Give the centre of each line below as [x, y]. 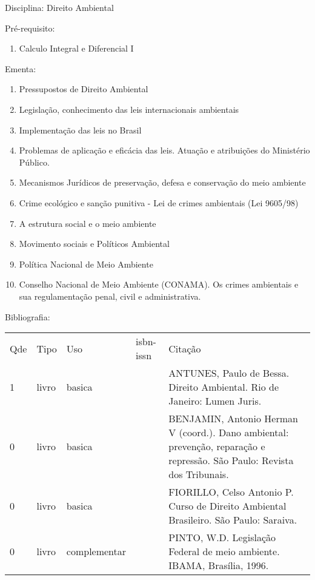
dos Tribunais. [199, 474]
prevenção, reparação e [217, 447]
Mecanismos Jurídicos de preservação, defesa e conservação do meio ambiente [162, 182]
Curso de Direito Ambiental [227, 506]
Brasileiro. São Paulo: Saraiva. [233, 520]
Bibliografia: [28, 316]
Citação [185, 348]
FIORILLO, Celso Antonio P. [231, 492]
